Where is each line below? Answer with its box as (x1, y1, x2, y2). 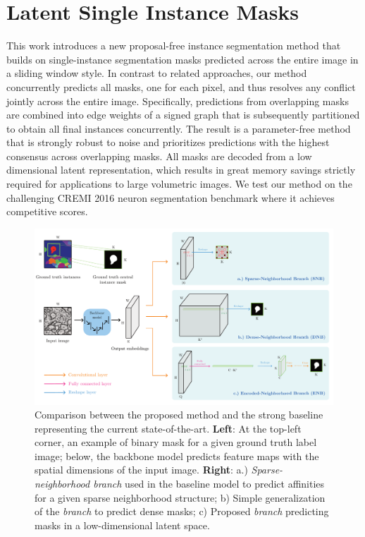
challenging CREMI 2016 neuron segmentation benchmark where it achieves (6, 190, 335, 205)
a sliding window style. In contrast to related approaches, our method (6, 66, 307, 80)
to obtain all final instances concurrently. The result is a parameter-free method (6, 121, 351, 135)
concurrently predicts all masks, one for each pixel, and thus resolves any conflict (6, 79, 356, 94)
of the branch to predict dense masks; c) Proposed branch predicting (35, 504, 329, 519)
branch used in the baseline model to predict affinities (93, 476, 325, 491)
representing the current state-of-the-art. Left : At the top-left (35, 421, 302, 435)
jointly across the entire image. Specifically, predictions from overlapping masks (6, 93, 349, 108)
